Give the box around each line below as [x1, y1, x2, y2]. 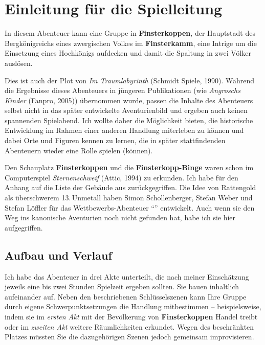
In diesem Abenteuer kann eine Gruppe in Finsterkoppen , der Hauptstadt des [5, 28, 255, 38]
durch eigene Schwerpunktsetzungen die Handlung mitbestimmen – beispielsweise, [5, 301, 261, 312]
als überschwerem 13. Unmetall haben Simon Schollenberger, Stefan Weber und [5, 192, 253, 203]
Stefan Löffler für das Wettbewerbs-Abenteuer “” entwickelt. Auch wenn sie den [5, 202, 255, 213]
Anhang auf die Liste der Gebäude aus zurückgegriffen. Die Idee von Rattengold [5, 182, 256, 193]
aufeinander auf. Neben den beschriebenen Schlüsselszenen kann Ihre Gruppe [5, 291, 247, 302]
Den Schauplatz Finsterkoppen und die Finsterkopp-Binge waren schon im [5, 162, 254, 173]
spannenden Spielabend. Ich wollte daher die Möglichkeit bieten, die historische [5, 114, 253, 125]
